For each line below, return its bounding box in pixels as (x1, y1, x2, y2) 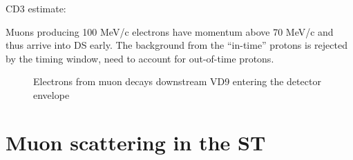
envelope (33, 87, 70, 102)
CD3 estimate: (6, 1, 66, 15)
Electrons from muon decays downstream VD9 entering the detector (33, 74, 321, 89)
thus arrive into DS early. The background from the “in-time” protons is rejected (6, 38, 347, 52)
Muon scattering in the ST (6, 128, 266, 156)
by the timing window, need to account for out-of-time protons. (6, 51, 274, 65)
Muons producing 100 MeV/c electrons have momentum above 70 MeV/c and (6, 24, 334, 38)
